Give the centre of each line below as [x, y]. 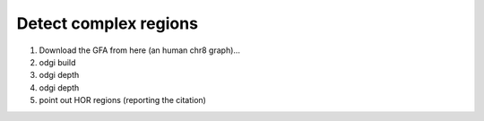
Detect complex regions [108, 23]
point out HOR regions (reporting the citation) [122, 100]
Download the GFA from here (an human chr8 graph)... [140, 50]
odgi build [57, 62]
